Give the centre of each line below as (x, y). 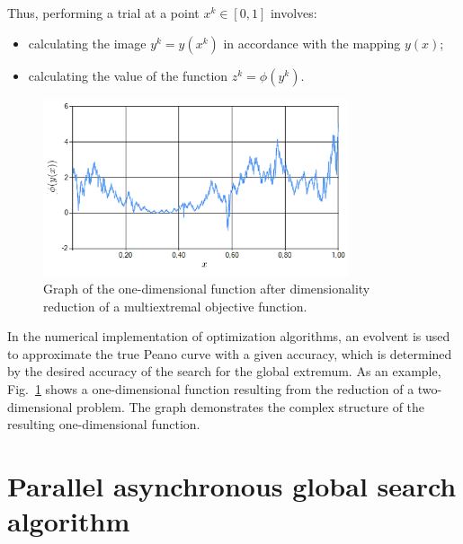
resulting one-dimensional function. (104, 424)
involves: (294, 13)
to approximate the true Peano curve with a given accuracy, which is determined (230, 353)
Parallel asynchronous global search (232, 486)
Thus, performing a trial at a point (103, 13)
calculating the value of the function (128, 75)
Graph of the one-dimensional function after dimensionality (207, 289)
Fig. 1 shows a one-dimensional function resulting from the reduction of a (211, 389)
